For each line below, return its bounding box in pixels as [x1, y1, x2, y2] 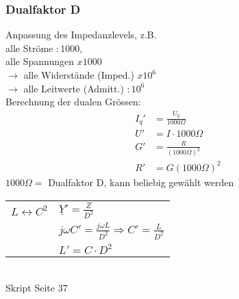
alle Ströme [5, 40, 53, 55]
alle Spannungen [5, 54, 74, 68]
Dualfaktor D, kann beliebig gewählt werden [48, 174, 234, 189]
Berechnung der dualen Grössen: [5, 94, 141, 109]
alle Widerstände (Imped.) [23, 68, 134, 81]
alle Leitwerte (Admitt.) [23, 81, 124, 95]
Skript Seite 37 [5, 281, 68, 295]
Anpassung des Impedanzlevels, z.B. [5, 27, 157, 42]
